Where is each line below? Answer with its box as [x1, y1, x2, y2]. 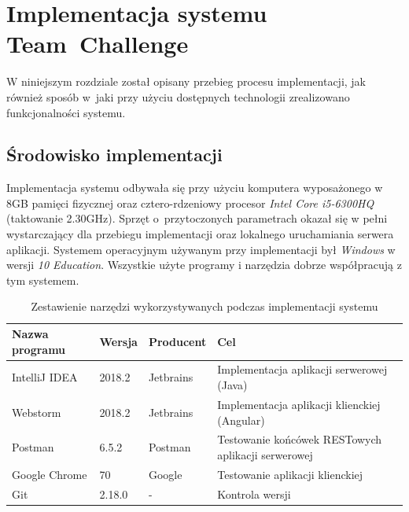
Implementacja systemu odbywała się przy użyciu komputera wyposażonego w [6, 179, 383, 196]
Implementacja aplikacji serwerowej [217, 361, 388, 378]
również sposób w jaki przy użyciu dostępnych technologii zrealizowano [6, 88, 350, 105]
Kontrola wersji [217, 485, 291, 502]
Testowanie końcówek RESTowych [217, 431, 382, 448]
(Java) [217, 377, 248, 393]
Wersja [99, 333, 138, 349]
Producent [148, 333, 207, 349]
